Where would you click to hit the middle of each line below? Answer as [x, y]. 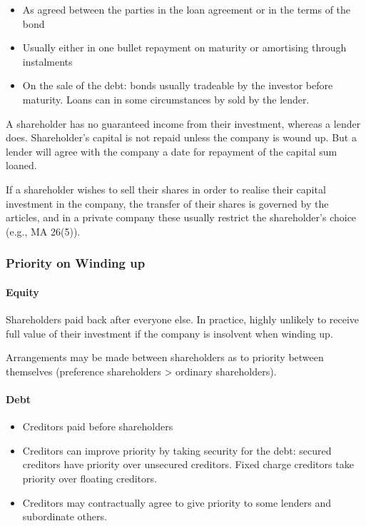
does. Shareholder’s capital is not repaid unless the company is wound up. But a [181, 137]
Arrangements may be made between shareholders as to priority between [165, 357]
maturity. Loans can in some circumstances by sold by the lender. [166, 99]
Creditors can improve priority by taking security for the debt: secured [177, 450]
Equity [22, 292]
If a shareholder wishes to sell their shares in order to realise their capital [166, 189]
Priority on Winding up [76, 263]
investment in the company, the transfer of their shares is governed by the [167, 203]
